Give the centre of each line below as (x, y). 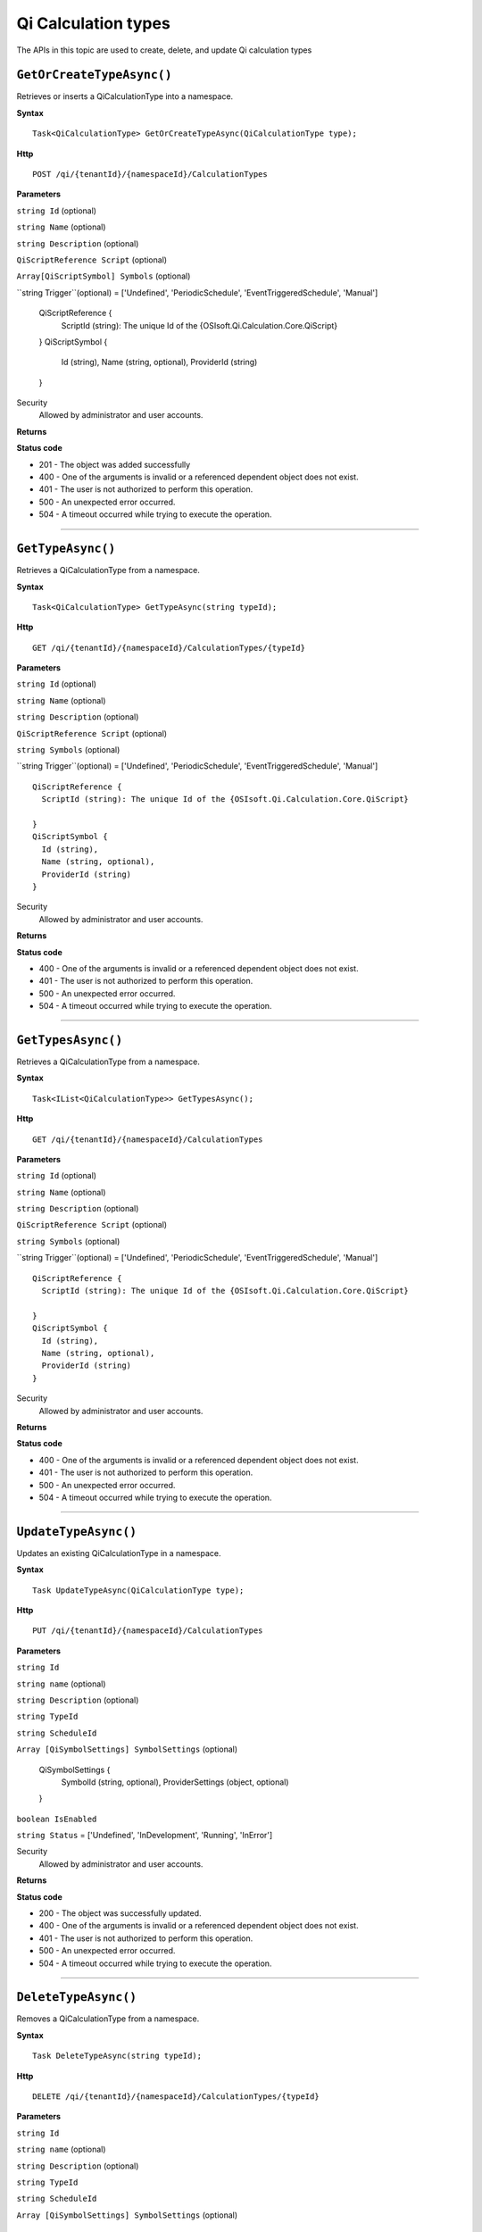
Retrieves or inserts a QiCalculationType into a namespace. (125, 96)
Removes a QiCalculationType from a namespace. (108, 2019)
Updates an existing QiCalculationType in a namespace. (119, 1553)
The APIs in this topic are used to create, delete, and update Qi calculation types (164, 50)
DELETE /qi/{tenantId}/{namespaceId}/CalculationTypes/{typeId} (176, 2097)
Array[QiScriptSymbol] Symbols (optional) (104, 276)
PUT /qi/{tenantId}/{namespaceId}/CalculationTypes (148, 1631)
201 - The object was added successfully (115, 464)
